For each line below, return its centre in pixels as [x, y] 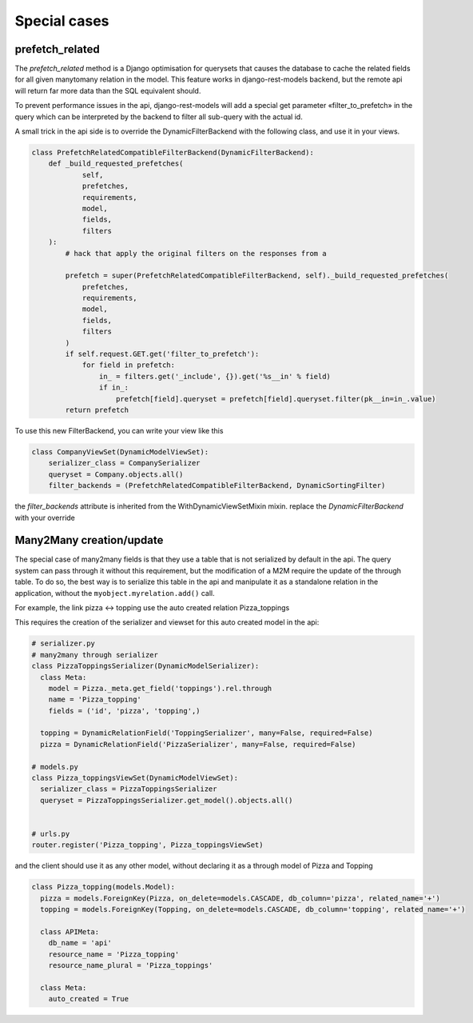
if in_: [114, 388]
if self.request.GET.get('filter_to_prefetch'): [162, 354]
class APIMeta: [70, 931]
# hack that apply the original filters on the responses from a [196, 253]
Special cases [62, 21]
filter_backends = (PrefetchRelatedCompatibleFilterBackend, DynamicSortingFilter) [217, 486]
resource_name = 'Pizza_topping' [114, 954]
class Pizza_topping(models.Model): [103, 887]
